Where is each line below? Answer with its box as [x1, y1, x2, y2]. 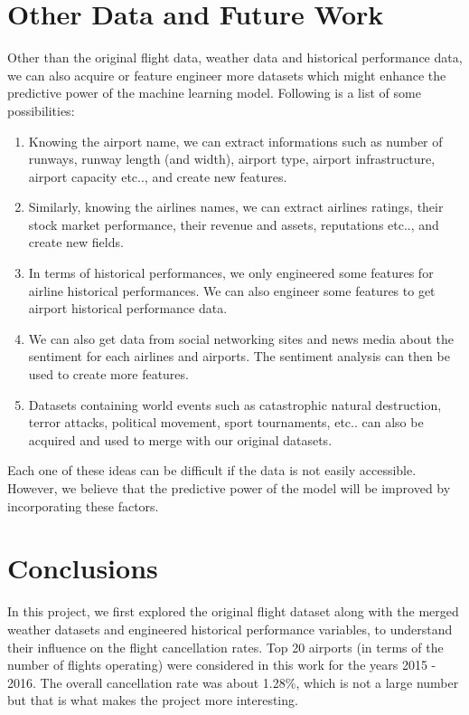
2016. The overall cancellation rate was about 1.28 [7, 672, 286, 691]
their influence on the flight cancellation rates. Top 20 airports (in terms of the [7, 637, 444, 656]
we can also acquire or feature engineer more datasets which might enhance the [7, 65, 446, 84]
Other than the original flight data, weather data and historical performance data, [7, 48, 463, 67]
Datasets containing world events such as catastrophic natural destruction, [28, 395, 442, 414]
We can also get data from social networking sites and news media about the [28, 329, 454, 348]
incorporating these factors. [7, 496, 159, 515]
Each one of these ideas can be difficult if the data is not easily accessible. [7, 461, 417, 480]
